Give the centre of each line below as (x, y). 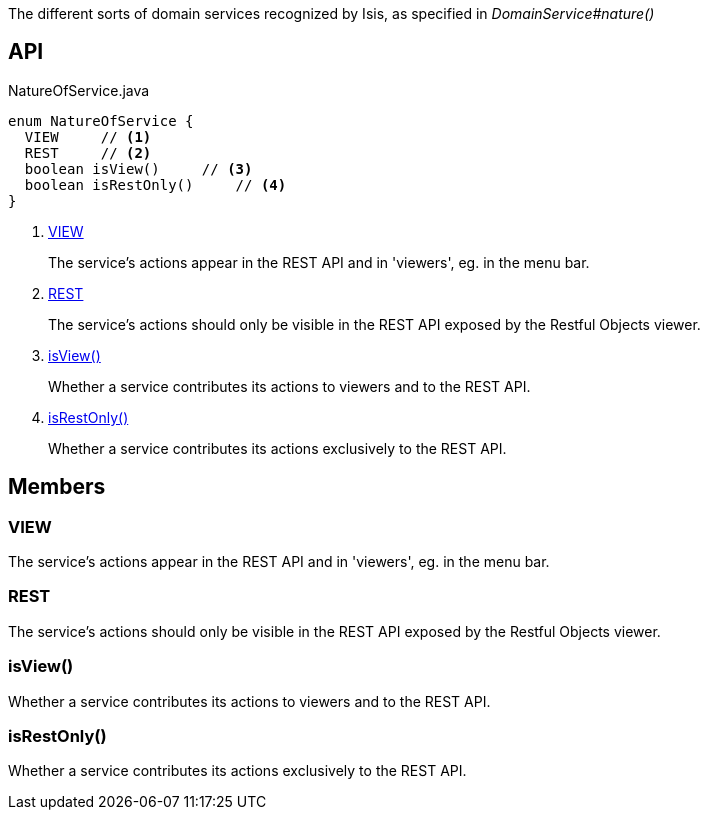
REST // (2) (88, 152)
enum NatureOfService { (101, 120)
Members (57, 487)
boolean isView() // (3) (138, 168)
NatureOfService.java (79, 90)
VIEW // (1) (88, 136)
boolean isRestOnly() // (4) (155, 184)
